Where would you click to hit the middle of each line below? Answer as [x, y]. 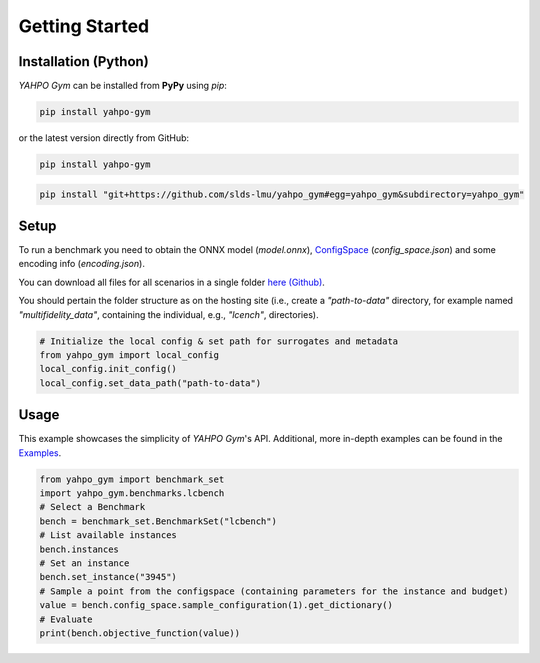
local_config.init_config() [108, 369]
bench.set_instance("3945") [108, 577]
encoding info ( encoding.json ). [81, 264]
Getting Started [84, 26]
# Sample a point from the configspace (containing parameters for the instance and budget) [274, 591]
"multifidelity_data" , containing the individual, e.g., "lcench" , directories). [168, 314]
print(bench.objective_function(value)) [139, 633]
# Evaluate [66, 619]
